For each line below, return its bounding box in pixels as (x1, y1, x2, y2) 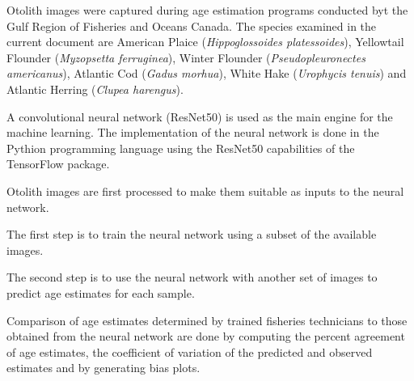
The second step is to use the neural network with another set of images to (6, 269, 378, 286)
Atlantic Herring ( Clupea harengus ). (6, 80, 184, 97)
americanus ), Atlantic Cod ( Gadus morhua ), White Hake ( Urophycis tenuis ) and (6, 65, 407, 82)
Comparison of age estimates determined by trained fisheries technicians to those (6, 311, 408, 328)
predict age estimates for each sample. (6, 284, 195, 301)
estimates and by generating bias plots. (6, 359, 201, 376)
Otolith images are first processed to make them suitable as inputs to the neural (6, 182, 404, 199)
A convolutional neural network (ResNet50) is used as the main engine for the (6, 108, 393, 125)
